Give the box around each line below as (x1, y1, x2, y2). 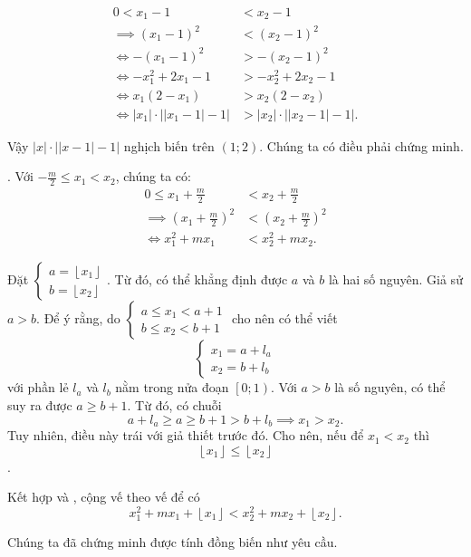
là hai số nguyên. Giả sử (328, 270, 463, 289)
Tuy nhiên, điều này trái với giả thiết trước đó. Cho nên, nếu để (7, 426, 364, 445)
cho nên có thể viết (231, 309, 338, 328)
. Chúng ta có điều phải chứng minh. (259, 136, 464, 155)
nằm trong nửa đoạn (115, 378, 229, 397)
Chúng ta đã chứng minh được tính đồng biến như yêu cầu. (7, 533, 338, 552)
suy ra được (7, 396, 72, 415)
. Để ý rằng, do (36, 309, 120, 328)
